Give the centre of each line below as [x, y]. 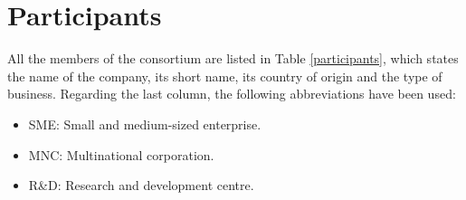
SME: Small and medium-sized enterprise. [145, 124]
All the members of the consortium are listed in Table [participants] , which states [233, 58]
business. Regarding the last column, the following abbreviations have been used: [232, 94]
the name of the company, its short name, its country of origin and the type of [225, 76]
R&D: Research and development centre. [141, 185]
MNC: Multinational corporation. [121, 154]
